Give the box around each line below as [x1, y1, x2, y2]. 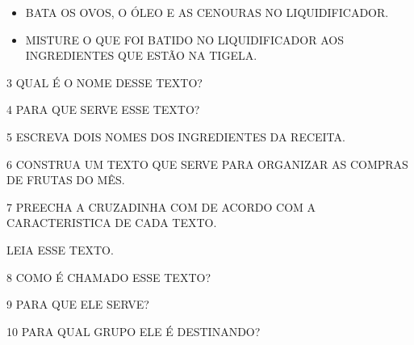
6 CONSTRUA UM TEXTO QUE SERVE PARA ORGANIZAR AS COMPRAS [6, 155, 408, 172]
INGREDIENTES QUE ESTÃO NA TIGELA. [25, 47, 257, 64]
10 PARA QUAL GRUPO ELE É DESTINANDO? [6, 322, 261, 339]
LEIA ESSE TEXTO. [6, 241, 114, 258]
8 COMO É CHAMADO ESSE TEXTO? [6, 268, 211, 285]
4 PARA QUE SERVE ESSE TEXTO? [6, 101, 200, 118]
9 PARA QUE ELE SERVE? [6, 296, 149, 313]
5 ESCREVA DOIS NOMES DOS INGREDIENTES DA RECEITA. [6, 128, 345, 145]
